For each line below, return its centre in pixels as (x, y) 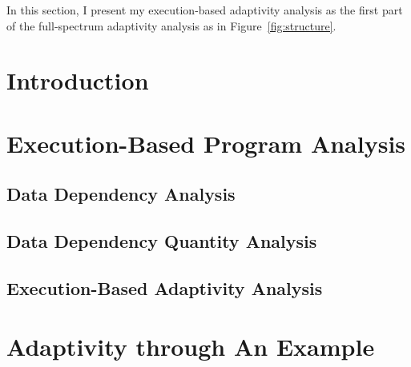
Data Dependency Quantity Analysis (162, 241)
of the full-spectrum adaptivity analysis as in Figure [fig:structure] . (171, 25)
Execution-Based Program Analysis (206, 143)
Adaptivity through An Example (191, 347)
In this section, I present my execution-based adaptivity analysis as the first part (205, 10)
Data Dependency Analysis (121, 194)
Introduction (78, 80)
